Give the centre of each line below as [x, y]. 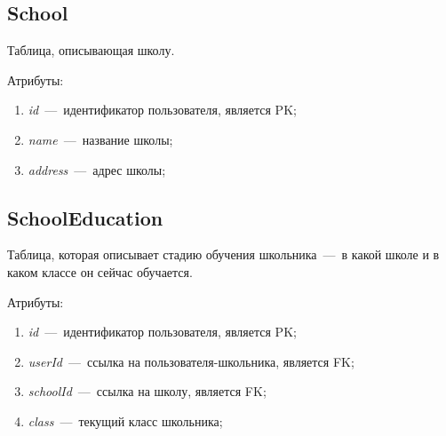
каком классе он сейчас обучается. [100, 271]
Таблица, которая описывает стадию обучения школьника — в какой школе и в [223, 254]
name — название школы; [100, 139]
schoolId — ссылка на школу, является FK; [147, 391]
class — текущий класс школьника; [125, 420]
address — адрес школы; [97, 169]
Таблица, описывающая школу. [91, 50]
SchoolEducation [85, 217]
